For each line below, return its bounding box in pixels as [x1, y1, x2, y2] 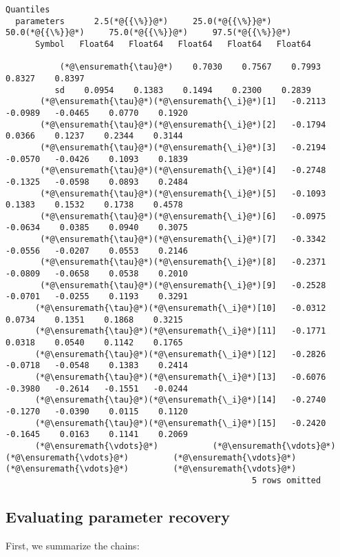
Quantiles [6, 5, 50, 14]
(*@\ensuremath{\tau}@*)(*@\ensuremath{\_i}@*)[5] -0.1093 [40, 188, 326, 199]
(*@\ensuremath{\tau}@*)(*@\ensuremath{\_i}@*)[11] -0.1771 [34, 326, 326, 336]
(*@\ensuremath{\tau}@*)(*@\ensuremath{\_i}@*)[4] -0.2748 [40, 165, 326, 176]
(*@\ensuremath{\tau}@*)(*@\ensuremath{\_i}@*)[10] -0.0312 [34, 303, 326, 314]
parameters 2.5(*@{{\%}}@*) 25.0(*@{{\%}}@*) [15, 16, 272, 26]
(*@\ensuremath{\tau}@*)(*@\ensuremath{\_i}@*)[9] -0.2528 [40, 280, 326, 290]
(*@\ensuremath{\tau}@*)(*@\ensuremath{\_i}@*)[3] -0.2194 [40, 142, 326, 152]
